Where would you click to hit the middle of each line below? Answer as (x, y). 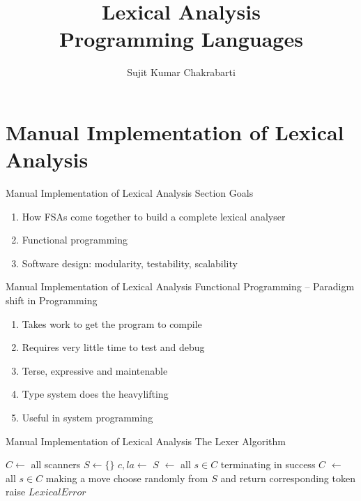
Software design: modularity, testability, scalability (130, 263)
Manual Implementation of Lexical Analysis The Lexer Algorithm (146, 441)
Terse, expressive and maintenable (95, 370)
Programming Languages (181, 39)
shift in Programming (52, 300)
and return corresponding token (288, 478)
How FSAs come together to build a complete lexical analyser (154, 216)
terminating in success (268, 464)
